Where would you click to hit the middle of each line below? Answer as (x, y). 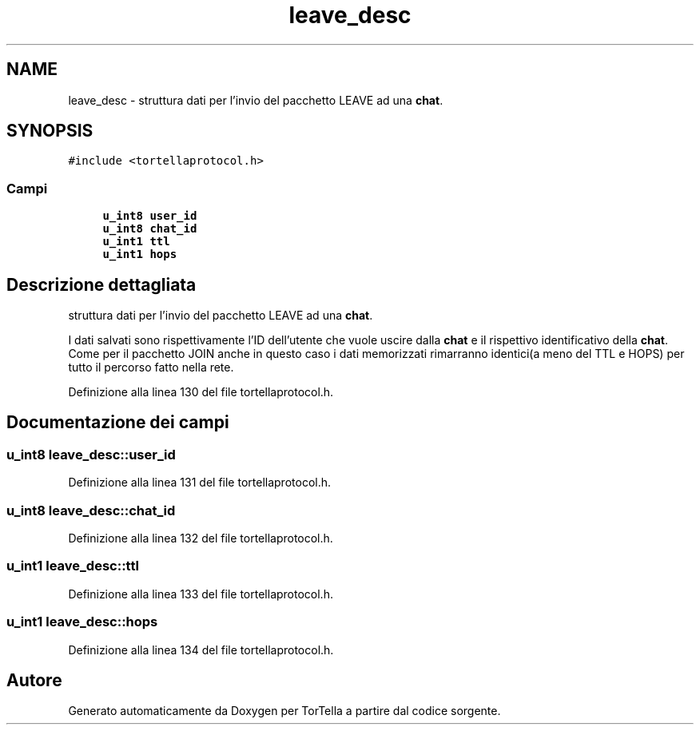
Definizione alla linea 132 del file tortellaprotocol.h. (201, 538)
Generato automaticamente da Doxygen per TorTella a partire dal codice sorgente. (284, 711)
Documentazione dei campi (118, 423)
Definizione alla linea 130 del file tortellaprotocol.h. (201, 392)
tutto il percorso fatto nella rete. (151, 367)
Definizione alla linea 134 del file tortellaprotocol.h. (201, 650)
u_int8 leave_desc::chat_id (91, 510)
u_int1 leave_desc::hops (82, 622)
